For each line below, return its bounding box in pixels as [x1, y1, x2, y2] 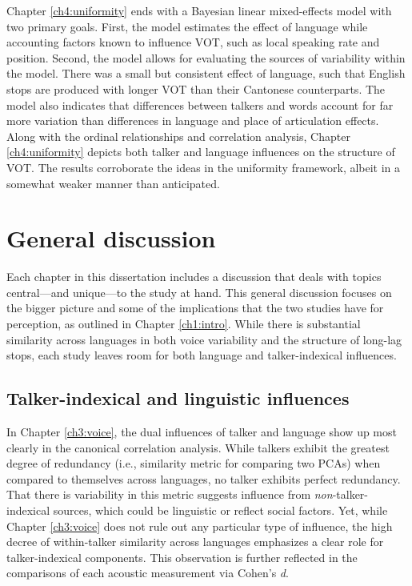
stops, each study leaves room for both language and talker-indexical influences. [6, 347, 397, 363]
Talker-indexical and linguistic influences [6, 386, 350, 411]
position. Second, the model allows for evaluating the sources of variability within [6, 49, 406, 66]
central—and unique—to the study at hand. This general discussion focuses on [6, 283, 392, 300]
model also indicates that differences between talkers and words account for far [6, 96, 394, 113]
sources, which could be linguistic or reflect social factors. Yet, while [53, 501, 388, 518]
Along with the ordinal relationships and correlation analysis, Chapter [6, 127, 350, 144]
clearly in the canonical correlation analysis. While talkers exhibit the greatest [6, 439, 390, 456]
